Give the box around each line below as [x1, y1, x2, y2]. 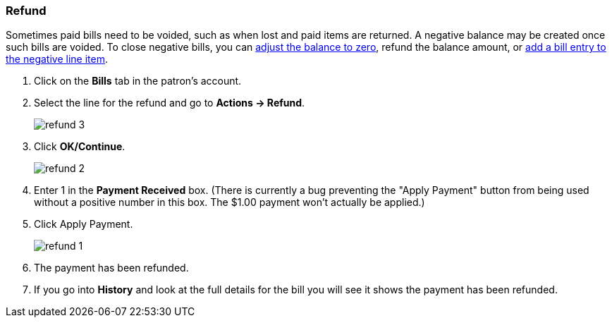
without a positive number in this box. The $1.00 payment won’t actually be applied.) [34, 196, 425, 209]
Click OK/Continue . [34, 140, 126, 153]
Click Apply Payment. [34, 218, 133, 231]
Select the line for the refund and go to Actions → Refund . [34, 97, 305, 109]
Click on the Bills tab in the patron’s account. [34, 75, 242, 87]
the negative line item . [6, 53, 108, 66]
